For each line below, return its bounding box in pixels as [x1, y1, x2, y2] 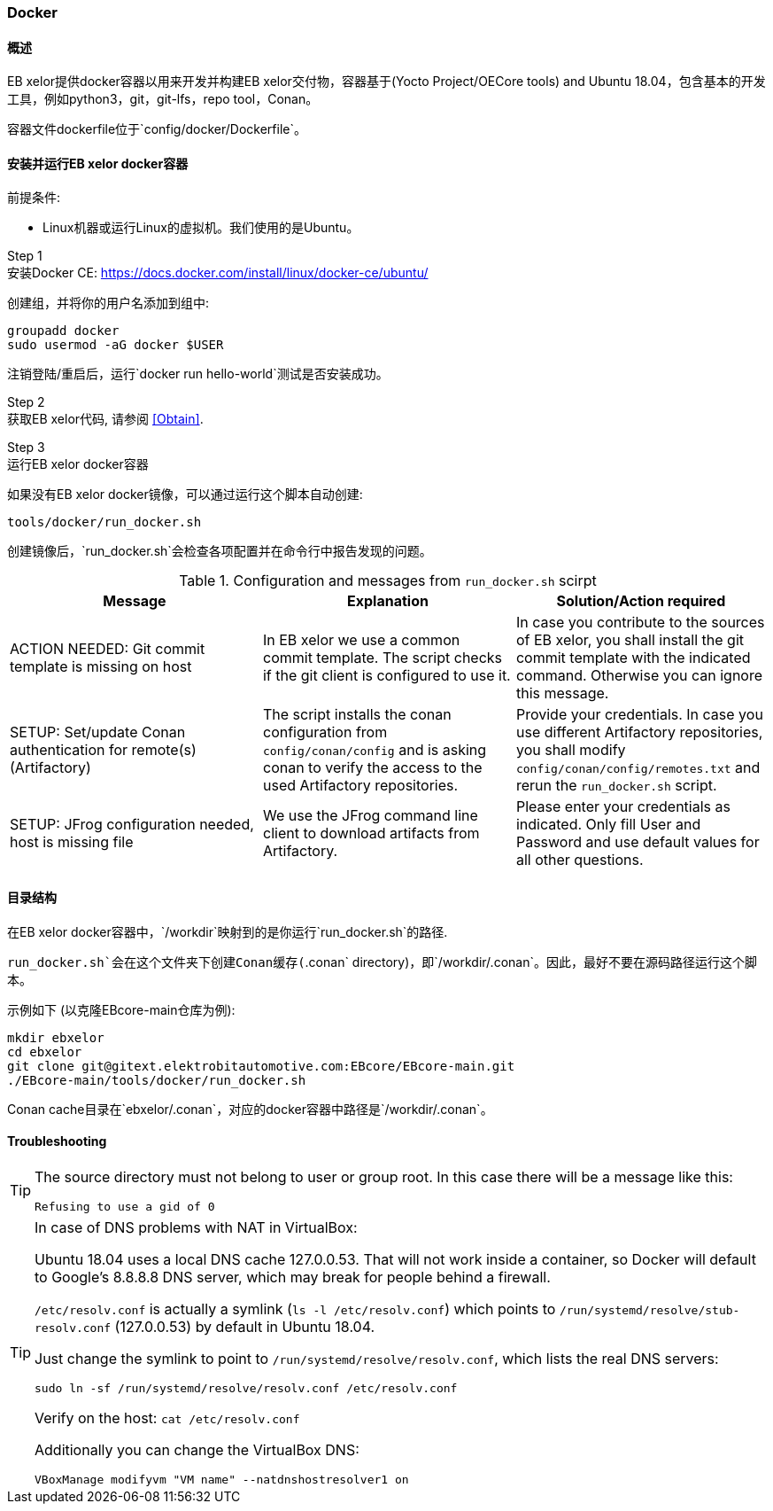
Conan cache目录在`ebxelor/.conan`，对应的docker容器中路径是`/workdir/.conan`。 [7, 1101, 493, 1117]
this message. [515, 684, 609, 703]
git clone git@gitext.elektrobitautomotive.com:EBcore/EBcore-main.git [7, 1058, 515, 1073]
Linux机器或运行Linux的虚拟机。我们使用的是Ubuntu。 [43, 220, 359, 236]
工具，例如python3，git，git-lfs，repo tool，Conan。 [7, 91, 319, 107]
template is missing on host [10, 658, 192, 676]
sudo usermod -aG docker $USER [7, 338, 224, 353]
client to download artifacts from [262, 824, 480, 843]
